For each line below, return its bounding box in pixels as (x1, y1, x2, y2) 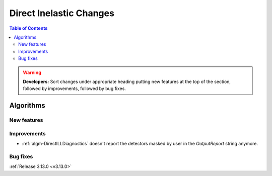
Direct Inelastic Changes (9, 8, 114, 19)
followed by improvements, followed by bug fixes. (23, 85, 126, 92)
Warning (23, 69, 41, 75)
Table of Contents (9, 25, 48, 31)
